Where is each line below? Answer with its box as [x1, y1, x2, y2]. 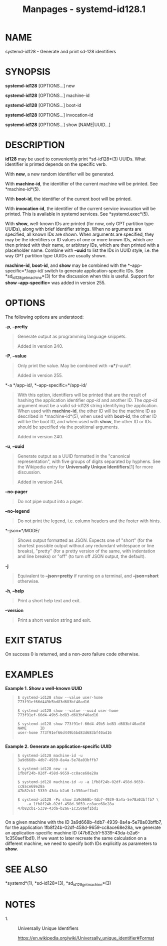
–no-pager [5, 489, 27, 495]
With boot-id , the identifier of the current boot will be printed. [5, 196, 132, 202]
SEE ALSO [5, 864, 48, 875]
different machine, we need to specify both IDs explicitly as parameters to [5, 840, 157, 846]
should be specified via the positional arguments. [17, 424, 119, 430]
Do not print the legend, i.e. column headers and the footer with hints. [17, 518, 161, 524]
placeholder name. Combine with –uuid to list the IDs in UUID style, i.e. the [5, 247, 159, 253]
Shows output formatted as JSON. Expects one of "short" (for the [17, 537, 152, 543]
